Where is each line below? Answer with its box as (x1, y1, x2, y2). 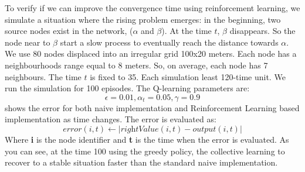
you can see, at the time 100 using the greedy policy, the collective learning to (5, 145, 285, 157)
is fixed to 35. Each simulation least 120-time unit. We (90, 70, 286, 82)
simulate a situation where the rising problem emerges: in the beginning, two (5, 13, 281, 25)
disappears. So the (229, 25, 296, 37)
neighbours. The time (5, 70, 82, 82)
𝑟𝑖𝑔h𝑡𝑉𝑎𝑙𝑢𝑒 (120, 125, 159, 133)
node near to (5, 36, 50, 48)
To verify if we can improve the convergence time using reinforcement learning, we (5, 2, 300, 13)
